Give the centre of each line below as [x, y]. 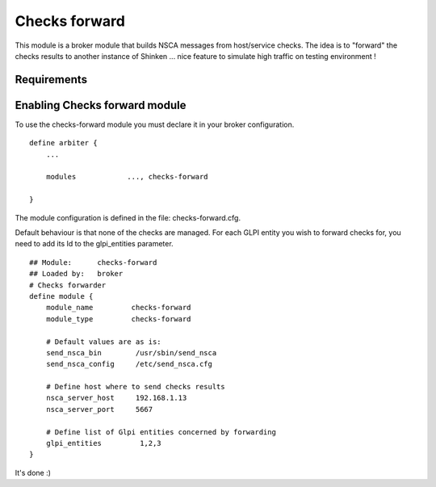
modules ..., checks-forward [127, 177]
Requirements [51, 80]
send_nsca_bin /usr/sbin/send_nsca [131, 353]
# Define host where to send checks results [135, 387]
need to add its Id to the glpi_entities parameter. [94, 244]
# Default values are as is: [103, 342]
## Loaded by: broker [76, 274]
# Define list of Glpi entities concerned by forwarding [161, 432]
